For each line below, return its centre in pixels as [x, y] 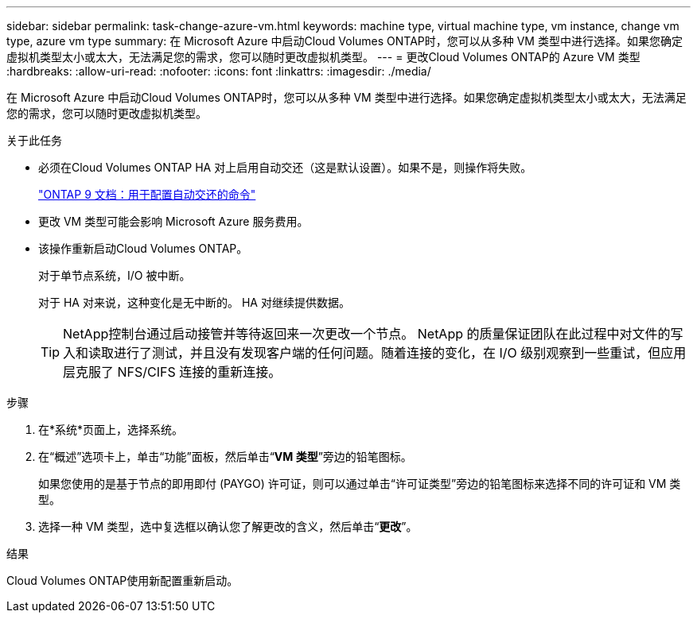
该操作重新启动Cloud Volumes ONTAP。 [143, 248]
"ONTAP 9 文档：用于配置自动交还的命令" [147, 194]
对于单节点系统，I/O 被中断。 [115, 275]
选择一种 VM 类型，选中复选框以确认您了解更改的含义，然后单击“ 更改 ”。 [228, 526]
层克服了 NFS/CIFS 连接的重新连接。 [172, 372]
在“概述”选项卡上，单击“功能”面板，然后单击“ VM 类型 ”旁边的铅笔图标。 [225, 457]
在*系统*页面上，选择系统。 [111, 429]
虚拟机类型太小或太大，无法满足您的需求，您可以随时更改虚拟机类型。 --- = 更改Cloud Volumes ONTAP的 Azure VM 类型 [323, 57]
